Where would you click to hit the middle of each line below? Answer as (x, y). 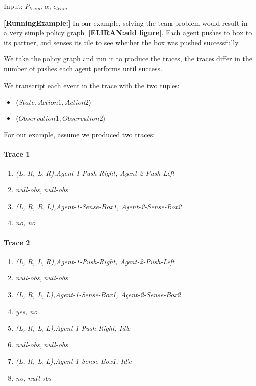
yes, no (26, 311)
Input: (13, 6)
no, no (25, 223)
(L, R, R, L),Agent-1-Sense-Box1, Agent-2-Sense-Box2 (99, 206)
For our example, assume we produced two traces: (80, 135)
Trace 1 (17, 154)
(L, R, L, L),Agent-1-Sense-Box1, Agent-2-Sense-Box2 (98, 294)
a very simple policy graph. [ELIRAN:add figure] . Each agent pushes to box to (128, 32)
